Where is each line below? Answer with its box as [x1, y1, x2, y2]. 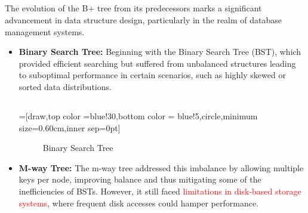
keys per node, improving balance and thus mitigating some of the [19, 173, 261, 186]
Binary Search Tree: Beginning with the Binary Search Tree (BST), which [19, 45, 301, 58]
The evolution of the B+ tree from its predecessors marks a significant [5, 2, 262, 14]
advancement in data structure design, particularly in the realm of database [5, 13, 282, 26]
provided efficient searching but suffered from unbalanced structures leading [19, 57, 296, 69]
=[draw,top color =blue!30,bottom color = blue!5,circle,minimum [19, 109, 258, 122]
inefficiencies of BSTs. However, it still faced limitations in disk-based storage [19, 184, 301, 197]
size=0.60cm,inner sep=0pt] [19, 121, 121, 134]
